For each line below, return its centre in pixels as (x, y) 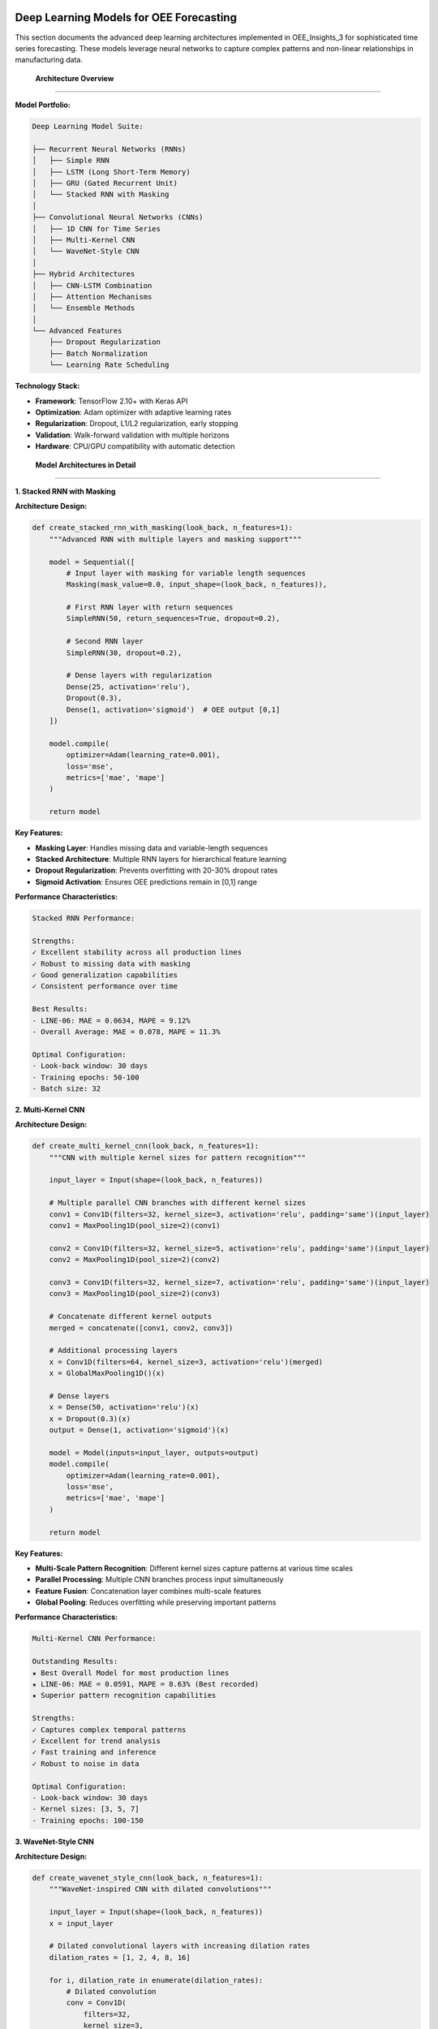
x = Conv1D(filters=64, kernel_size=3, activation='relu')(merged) (186, 1362)
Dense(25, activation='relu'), (128, 687)
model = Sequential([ (92, 562)
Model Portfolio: (43, 105)
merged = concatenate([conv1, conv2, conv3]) (141, 1328)
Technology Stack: (47, 386)
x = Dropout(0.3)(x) (90, 1419)
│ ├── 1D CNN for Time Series (97, 228)
